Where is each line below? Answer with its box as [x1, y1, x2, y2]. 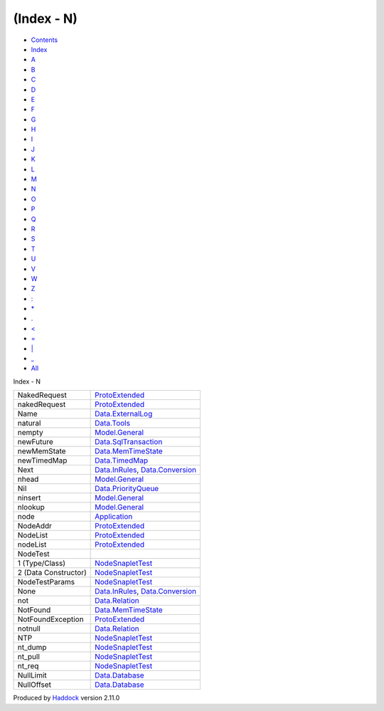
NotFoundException [17, 614, 85, 624]
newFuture [17, 437, 53, 447]
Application [95, 512, 133, 522]
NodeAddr [17, 521, 53, 531]
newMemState [17, 446, 67, 456]
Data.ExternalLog [95, 409, 153, 419]
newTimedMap [17, 455, 68, 465]
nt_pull [17, 652, 41, 662]
